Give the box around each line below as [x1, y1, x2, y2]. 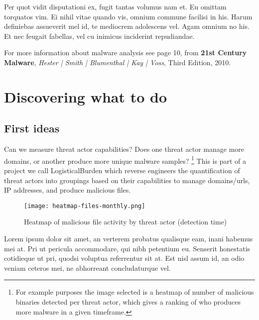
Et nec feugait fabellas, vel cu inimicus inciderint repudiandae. [4, 30, 195, 41]
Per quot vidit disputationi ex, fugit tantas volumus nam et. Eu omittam [4, 1, 227, 11]
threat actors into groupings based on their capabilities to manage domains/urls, [4, 175, 250, 185]
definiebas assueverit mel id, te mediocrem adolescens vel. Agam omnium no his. [4, 21, 250, 31]
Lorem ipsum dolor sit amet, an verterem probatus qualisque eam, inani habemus [4, 233, 253, 244]
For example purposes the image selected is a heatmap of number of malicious [15, 287, 254, 297]
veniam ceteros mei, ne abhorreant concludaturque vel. [4, 262, 171, 273]
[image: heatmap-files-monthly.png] [24, 202, 145, 210]
